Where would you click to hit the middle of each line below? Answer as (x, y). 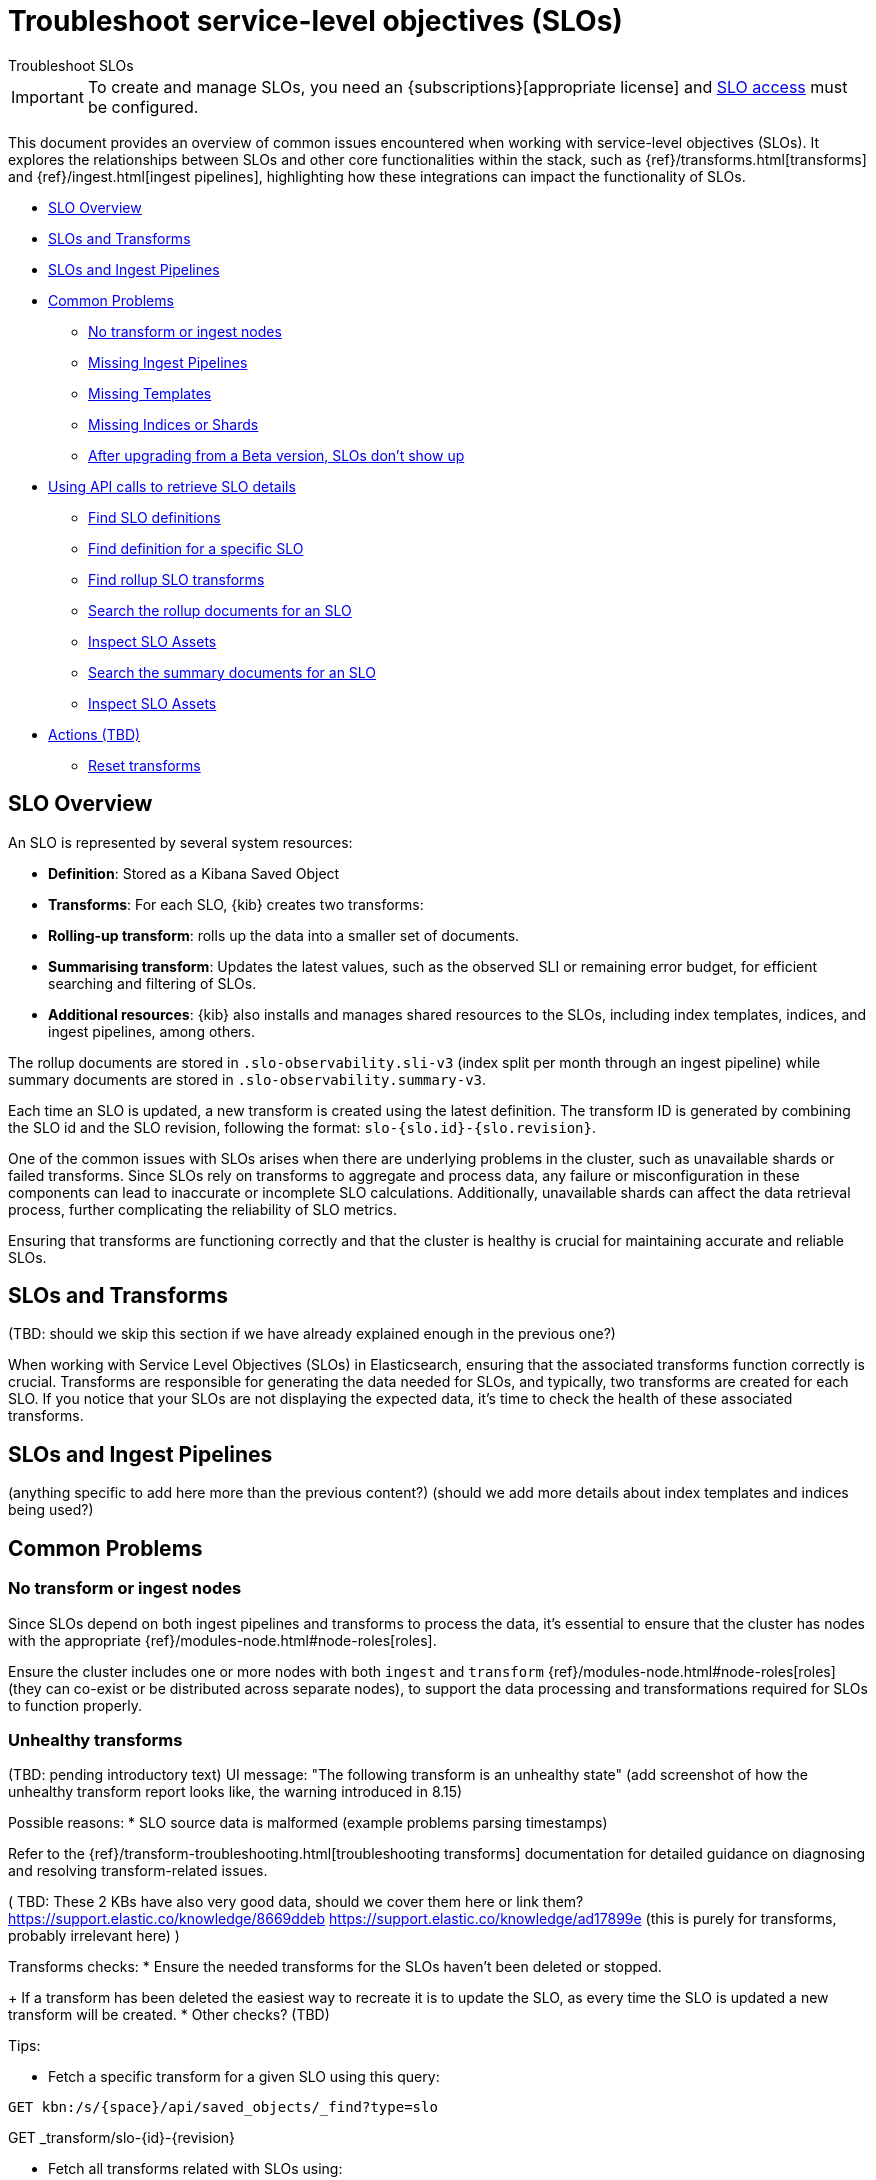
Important (47, 96)
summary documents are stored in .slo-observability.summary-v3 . (247, 1079)
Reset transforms (144, 765)
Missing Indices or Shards (173, 424)
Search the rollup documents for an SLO (220, 610)
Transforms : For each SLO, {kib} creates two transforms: (236, 904)
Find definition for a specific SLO (196, 548)
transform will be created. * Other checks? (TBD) (169, 2015)
